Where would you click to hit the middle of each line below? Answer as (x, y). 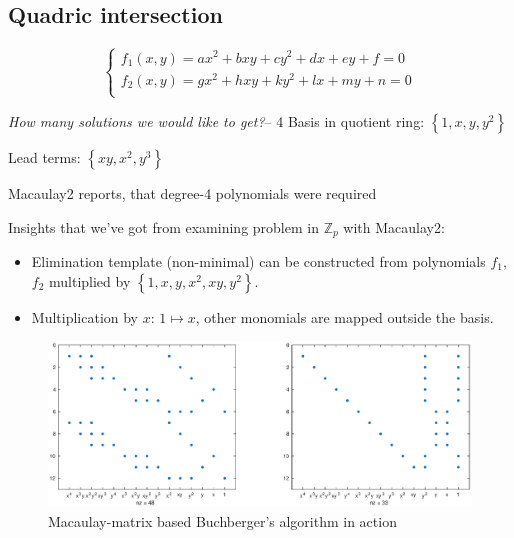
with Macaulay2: (394, 226)
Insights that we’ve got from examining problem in (163, 226)
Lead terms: (44, 156)
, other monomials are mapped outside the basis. (344, 316)
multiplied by (90, 280)
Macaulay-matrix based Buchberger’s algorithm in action (222, 520)
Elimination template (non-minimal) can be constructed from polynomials (258, 261)
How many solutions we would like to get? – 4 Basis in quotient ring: (216, 120)
